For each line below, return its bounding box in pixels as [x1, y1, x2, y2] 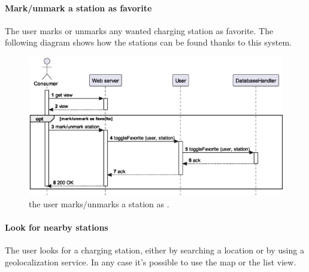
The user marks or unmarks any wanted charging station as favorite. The [5, 24, 274, 37]
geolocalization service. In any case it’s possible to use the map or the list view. [5, 255, 296, 268]
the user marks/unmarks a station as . [29, 197, 169, 210]
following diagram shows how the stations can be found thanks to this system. [5, 36, 292, 49]
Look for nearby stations [5, 220, 108, 233]
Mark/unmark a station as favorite [5, 1, 152, 14]
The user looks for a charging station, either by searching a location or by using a [5, 244, 304, 256]
